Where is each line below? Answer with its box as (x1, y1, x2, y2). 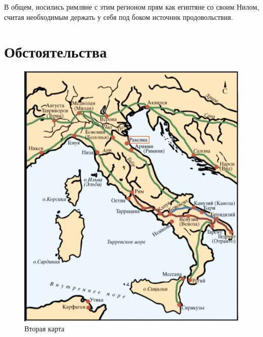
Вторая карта (24, 323, 64, 333)
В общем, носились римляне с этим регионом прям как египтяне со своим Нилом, (4, 2, 259, 12)
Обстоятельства (4, 41, 107, 62)
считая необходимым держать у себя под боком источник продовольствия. (4, 11, 233, 22)
